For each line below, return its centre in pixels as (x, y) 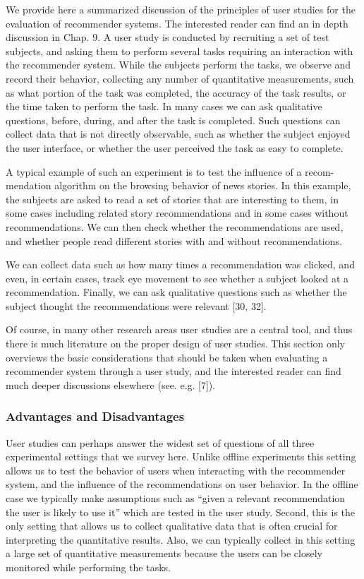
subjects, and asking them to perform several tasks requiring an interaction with (180, 50)
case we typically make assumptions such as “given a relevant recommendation (176, 498)
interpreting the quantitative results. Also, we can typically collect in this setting (181, 539)
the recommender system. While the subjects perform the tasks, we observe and (178, 65)
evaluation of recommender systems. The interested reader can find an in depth (177, 23)
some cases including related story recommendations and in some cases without (177, 213)
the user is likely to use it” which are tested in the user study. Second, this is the (180, 512)
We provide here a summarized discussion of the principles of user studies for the (181, 9)
